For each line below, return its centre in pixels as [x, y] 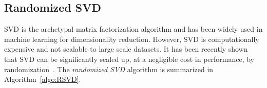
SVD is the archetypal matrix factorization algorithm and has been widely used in [133, 29]
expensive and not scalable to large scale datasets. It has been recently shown [126, 49]
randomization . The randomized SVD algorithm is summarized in [109, 69]
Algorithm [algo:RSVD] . [43, 79]
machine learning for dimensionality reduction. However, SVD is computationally [132, 39]
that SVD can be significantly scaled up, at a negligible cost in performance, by [129, 59]
